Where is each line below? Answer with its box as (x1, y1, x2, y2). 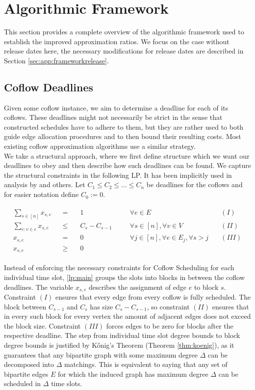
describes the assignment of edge (88, 281, 187, 292)
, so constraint (147, 301, 190, 311)
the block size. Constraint (4, 320, 81, 331)
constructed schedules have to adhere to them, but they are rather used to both (4, 121, 244, 132)
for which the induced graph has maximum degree (58, 368, 208, 379)
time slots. (51, 378, 82, 389)
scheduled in (4, 378, 41, 389)
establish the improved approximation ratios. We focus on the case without (4, 36, 229, 46)
